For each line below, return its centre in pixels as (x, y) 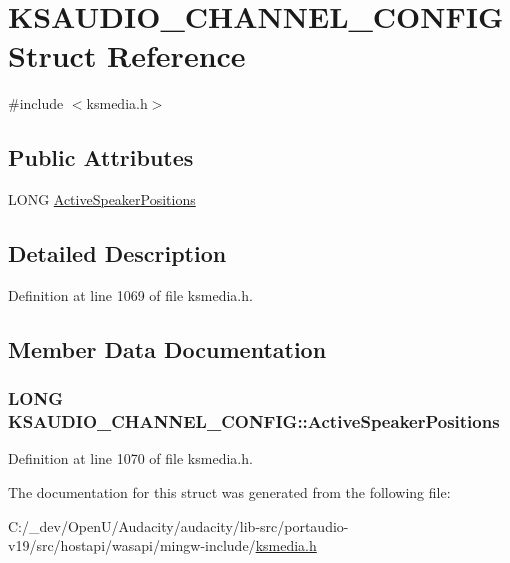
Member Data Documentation (167, 348)
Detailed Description (117, 253)
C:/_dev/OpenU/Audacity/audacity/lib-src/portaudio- (178, 525)
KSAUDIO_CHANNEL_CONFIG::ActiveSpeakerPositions (254, 421)
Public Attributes (101, 157)
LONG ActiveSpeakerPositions (102, 199)
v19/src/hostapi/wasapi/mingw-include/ (132, 545)
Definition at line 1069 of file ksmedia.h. (130, 294)
